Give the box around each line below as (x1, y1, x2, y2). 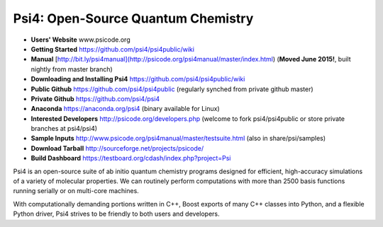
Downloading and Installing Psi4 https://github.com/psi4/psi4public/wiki (30, 75, 245, 83)
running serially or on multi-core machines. (13, 187, 140, 195)
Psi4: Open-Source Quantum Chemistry (13, 11, 254, 26)
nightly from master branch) (30, 64, 113, 74)
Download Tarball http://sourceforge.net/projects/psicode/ (30, 144, 204, 152)
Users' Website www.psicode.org (30, 35, 131, 44)
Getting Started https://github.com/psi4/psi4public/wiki (30, 45, 195, 53)
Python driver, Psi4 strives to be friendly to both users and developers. (13, 209, 220, 219)
